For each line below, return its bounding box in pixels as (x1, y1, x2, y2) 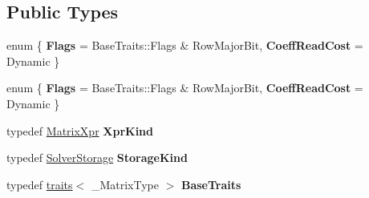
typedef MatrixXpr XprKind (6, 122, 154, 139)
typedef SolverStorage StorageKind (6, 149, 188, 166)
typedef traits (6, 176, 73, 192)
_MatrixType (91, 176, 159, 192)
